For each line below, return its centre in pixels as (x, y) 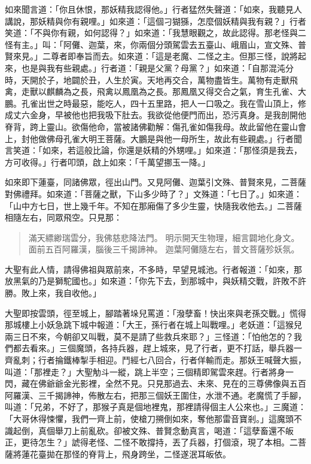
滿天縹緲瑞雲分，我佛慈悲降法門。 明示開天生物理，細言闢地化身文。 (164, 237)
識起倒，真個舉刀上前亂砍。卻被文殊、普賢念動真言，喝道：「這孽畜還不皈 (149, 430)
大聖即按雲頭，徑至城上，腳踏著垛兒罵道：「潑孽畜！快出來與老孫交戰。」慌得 (155, 313)
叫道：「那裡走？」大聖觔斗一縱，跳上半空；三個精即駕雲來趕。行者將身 (145, 371)
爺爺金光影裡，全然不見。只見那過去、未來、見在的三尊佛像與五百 (176, 383)
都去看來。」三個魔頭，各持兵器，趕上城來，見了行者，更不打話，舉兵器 (153, 348)
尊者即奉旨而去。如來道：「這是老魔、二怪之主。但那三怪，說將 (174, 56)
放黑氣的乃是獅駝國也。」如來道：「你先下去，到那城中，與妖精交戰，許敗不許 (155, 281)
